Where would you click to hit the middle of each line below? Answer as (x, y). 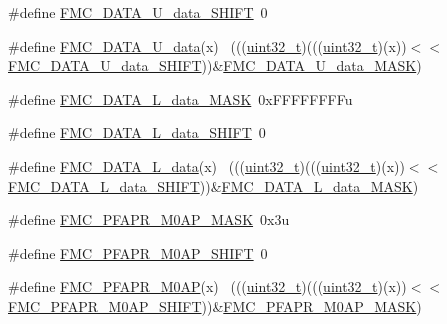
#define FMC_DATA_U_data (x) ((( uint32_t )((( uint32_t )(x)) (207, 45)
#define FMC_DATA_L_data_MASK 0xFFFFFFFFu (180, 98)
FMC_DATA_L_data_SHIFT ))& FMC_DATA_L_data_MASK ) (213, 185)
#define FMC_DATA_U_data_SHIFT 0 (138, 12)
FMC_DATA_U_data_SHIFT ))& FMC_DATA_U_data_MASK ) (215, 65)
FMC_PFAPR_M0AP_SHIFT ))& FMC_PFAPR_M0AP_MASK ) (215, 305)
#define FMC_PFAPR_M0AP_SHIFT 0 (138, 252)
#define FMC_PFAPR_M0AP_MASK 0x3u (149, 219)
